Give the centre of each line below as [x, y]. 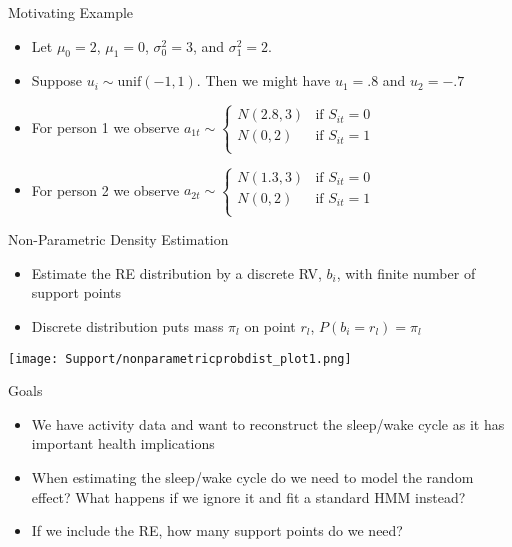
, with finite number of [406, 272]
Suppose [57, 80]
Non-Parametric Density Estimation [118, 239]
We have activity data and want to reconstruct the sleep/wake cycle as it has [268, 423]
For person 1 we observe [105, 126]
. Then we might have [263, 80]
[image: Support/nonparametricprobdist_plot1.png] [180, 358]
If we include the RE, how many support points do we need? [217, 530]
